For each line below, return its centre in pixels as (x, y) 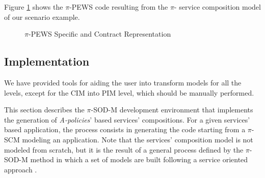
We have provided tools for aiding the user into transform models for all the (123, 82)
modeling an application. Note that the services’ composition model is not (138, 139)
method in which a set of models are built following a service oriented (139, 159)
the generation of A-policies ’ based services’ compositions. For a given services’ (127, 119)
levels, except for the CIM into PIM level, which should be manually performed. (129, 92)
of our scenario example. (42, 17)
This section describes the (44, 110)
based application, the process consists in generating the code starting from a (125, 129)
